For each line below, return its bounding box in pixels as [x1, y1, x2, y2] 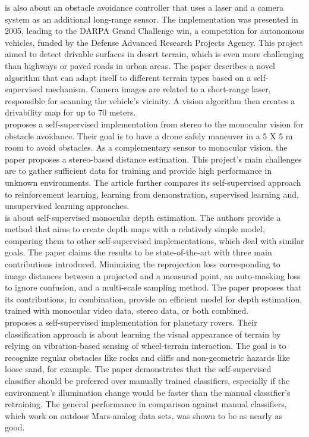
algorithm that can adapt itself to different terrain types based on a [5, 71, 251, 83]
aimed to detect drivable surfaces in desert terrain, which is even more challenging [5, 48, 304, 60]
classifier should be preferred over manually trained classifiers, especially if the [5, 374, 290, 386]
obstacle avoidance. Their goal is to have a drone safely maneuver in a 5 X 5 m [5, 129, 293, 142]
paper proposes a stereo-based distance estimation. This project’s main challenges [5, 152, 302, 165]
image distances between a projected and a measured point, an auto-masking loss [5, 269, 301, 282]
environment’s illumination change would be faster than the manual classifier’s [5, 386, 291, 398]
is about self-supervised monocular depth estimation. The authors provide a [5, 211, 281, 223]
